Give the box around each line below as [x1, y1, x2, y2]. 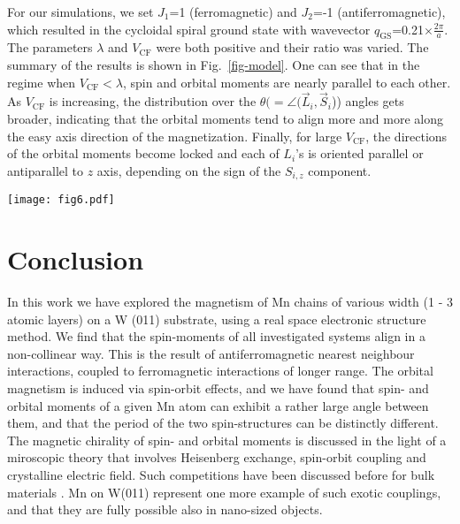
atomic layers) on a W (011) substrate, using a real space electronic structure [7, 309, 426, 328]
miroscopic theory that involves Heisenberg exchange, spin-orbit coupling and [7, 448, 426, 467]
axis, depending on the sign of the [96, 161, 281, 179]
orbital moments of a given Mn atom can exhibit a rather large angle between [7, 396, 429, 414]
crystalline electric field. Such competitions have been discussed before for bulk [7, 465, 435, 483]
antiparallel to [7, 161, 84, 179]
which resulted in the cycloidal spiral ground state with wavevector [7, 19, 371, 38]
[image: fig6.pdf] [7, 194, 115, 207]
